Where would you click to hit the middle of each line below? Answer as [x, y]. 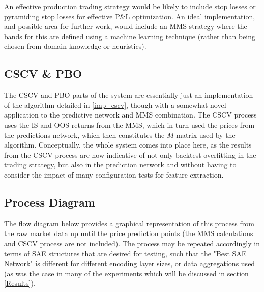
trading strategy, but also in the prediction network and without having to [120, 165]
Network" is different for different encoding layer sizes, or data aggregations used [130, 263]
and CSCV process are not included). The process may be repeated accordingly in [132, 243]
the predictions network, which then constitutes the [84, 135]
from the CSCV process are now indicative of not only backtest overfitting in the [130, 154]
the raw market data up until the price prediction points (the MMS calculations [129, 233]
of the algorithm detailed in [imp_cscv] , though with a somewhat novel [115, 105]
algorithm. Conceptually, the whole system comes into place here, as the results [128, 145]
